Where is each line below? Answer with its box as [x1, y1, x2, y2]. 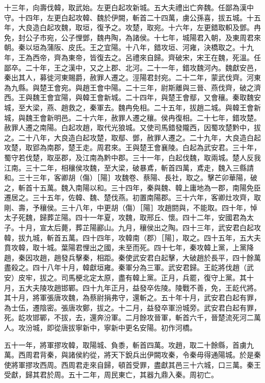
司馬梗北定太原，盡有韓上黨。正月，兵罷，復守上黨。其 [61, 272, 247, 283]
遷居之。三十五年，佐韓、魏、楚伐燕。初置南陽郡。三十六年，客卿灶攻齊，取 [4, 192, 261, 203]
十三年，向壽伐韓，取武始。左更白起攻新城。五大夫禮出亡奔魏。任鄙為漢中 [4, 2, 254, 12]
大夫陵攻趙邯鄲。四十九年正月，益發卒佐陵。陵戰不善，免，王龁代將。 [25, 282, 261, 293]
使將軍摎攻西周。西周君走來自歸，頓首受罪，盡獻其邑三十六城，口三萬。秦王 [4, 359, 261, 370]
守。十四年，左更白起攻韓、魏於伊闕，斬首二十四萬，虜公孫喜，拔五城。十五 [4, 12, 261, 22]
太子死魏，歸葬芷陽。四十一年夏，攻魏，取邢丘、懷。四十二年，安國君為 [4, 212, 247, 223]
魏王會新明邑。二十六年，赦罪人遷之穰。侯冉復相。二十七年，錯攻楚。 [25, 112, 261, 123]
